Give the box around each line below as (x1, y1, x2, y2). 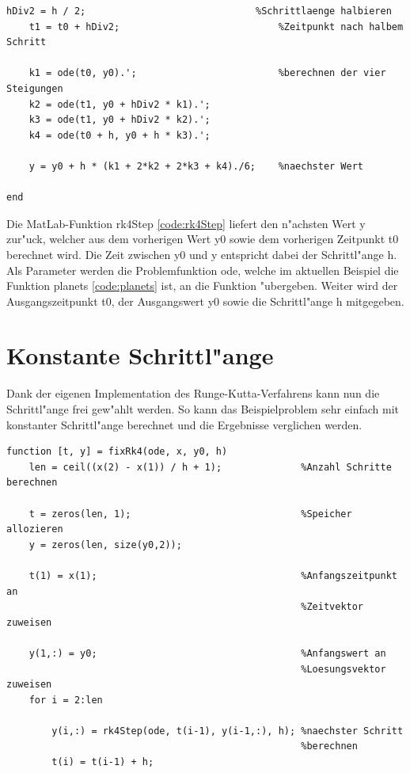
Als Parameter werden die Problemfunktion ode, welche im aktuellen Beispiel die (6, 261, 399, 278)
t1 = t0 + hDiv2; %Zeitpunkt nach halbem (28, 21, 404, 32)
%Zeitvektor (301, 601, 364, 613)
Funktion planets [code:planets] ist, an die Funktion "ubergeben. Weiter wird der (6, 277, 398, 294)
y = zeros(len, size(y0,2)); (28, 539, 182, 550)
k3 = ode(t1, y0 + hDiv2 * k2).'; (28, 114, 211, 126)
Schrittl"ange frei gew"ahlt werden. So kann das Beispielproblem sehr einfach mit (6, 401, 400, 417)
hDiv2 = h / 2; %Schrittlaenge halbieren (6, 6, 392, 17)
